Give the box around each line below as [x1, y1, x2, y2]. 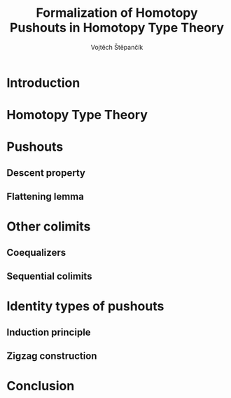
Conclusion [6, 378, 75, 394]
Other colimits [6, 219, 91, 235]
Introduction [6, 75, 80, 90]
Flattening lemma [6, 191, 85, 203]
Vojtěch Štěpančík [90, 43, 143, 51]
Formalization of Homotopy [36, 5, 198, 21]
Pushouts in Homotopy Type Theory [9, 20, 225, 36]
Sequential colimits [6, 270, 92, 282]
